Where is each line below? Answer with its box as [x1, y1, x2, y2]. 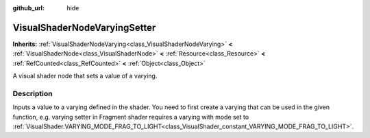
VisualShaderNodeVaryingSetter [12, 21, 156, 34]
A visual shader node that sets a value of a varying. [12, 72, 158, 80]
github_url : [12, 4, 45, 12]
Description [12, 89, 53, 98]
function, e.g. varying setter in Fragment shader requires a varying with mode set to [12, 113, 249, 121]
